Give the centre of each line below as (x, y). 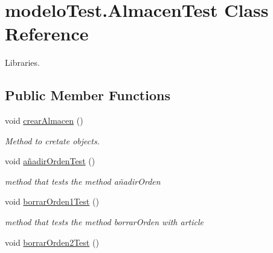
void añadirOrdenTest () (50, 161)
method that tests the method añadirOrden (83, 181)
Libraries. (22, 62)
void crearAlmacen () (44, 120)
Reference (47, 34)
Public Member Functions (88, 95)
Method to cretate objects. (52, 140)
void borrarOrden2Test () (52, 242)
